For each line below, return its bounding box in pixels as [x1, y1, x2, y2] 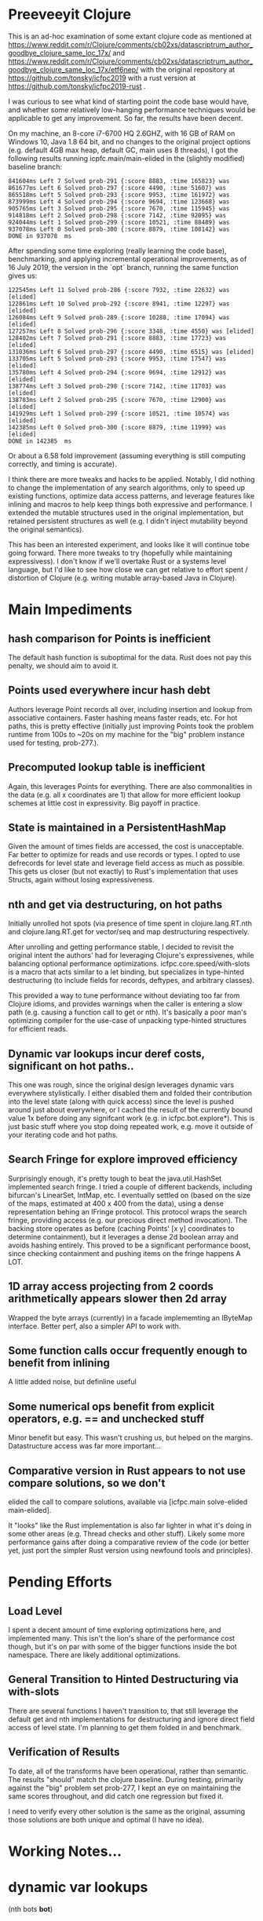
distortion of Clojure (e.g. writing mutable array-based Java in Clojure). [8, 573, 237, 583]
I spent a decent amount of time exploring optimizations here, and [8, 1625, 221, 1634]
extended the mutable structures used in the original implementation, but [8, 508, 244, 517]
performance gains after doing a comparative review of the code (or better [8, 1537, 250, 1547]
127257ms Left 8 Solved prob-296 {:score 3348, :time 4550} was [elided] [8, 327, 255, 335]
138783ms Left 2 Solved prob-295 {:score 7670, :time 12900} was [8, 396, 226, 404]
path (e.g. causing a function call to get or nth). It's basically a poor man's [8, 1007, 247, 1017]
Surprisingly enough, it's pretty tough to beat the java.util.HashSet [8, 1174, 222, 1183]
